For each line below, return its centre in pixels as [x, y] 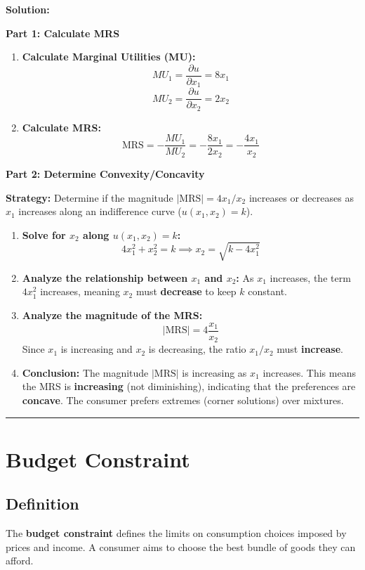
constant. [267, 291]
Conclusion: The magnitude [85, 372]
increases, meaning [80, 291]
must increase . [310, 349]
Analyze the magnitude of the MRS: [112, 315]
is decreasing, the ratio [197, 349]
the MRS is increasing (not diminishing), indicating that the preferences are [189, 386]
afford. [20, 561]
